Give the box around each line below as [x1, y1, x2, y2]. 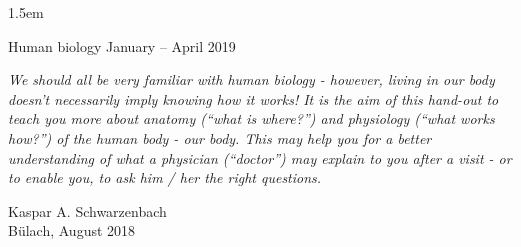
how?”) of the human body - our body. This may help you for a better [8, 127, 432, 148]
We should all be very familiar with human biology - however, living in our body [8, 69, 495, 90]
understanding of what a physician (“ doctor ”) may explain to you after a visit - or [8, 147, 512, 168]
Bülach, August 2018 [8, 220, 136, 241]
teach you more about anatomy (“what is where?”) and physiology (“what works [8, 108, 495, 129]
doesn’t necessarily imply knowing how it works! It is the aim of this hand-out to [8, 88, 499, 109]
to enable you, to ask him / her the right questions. [8, 167, 322, 188]
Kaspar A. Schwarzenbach [8, 200, 167, 221]
